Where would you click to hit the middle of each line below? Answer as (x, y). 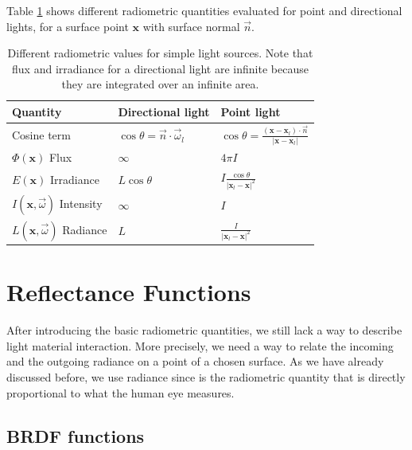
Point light (251, 111)
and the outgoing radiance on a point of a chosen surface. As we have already (195, 361)
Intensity (81, 203)
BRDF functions (76, 435)
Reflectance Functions (129, 292)
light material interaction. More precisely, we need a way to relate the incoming (200, 345)
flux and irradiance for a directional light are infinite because (160, 68)
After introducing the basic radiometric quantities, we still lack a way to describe (204, 330)
